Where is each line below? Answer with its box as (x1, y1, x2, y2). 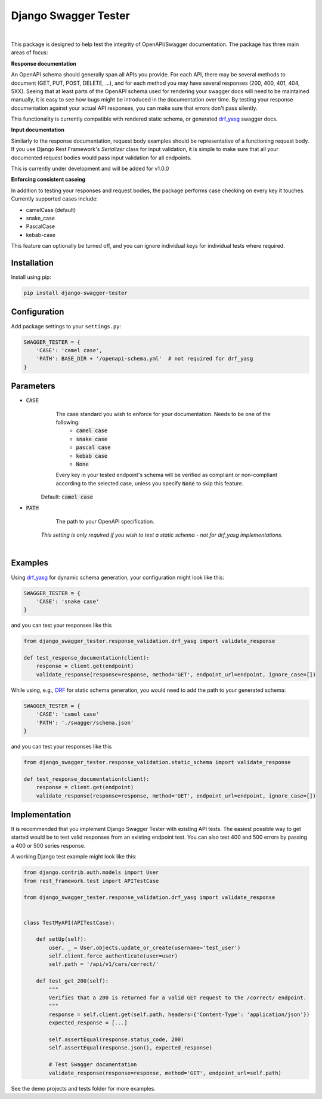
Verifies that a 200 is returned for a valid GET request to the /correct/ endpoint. (48, 995, 307, 1001)
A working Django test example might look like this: (11, 853, 137, 860)
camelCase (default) (26, 206, 76, 213)
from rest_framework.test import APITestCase (23, 878, 159, 884)
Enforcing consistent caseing (11, 176, 86, 183)
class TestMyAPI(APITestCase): (23, 919, 116, 926)
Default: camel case (41, 493, 94, 501)
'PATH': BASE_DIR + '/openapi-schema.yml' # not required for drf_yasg (36, 355, 253, 362)
